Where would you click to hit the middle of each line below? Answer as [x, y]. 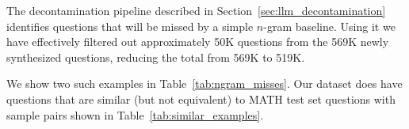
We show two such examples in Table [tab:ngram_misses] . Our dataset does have [204, 83]
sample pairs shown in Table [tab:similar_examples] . [135, 114]
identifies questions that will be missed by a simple [130, 26]
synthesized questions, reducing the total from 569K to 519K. [156, 57]
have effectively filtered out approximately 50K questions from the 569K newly [198, 42]
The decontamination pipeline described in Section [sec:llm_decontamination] [196, 10]
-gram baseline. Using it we [329, 26]
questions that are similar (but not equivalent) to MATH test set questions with [201, 99]
